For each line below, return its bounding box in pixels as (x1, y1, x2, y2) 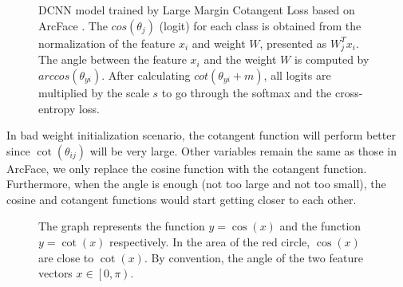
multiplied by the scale (38, 84, 149, 100)
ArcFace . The (38, 17, 108, 33)
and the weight (203, 51, 277, 68)
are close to (38, 249, 94, 265)
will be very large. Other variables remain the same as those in (89, 142, 397, 159)
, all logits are (263, 66, 331, 83)
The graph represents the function (38, 218, 205, 234)
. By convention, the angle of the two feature (144, 249, 363, 265)
